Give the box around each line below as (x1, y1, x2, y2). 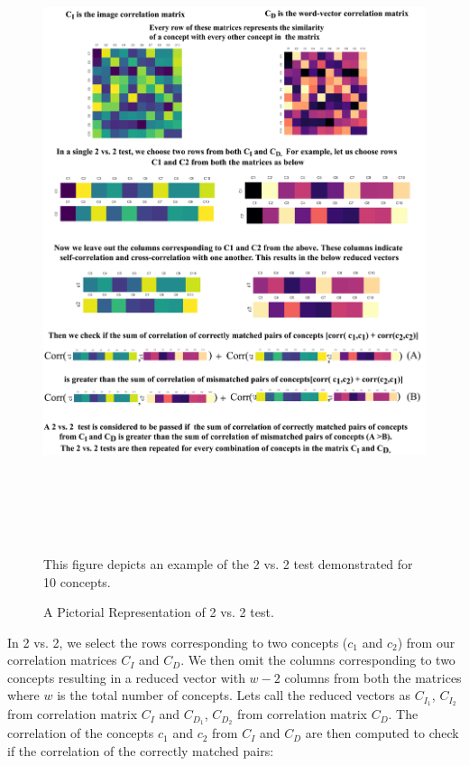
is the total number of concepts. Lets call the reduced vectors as (57, 686, 411, 705)
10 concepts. (43, 572, 111, 591)
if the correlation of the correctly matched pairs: (7, 741, 274, 760)
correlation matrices (7, 650, 117, 669)
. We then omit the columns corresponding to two (180, 650, 455, 669)
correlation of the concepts (7, 724, 154, 743)
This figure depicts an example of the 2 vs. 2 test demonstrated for (43, 554, 413, 573)
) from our (397, 632, 455, 651)
